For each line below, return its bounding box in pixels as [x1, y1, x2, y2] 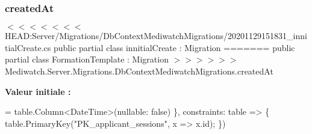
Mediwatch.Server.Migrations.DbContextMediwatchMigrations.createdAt [5, 65, 273, 77]
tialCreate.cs [5, 41, 51, 53]
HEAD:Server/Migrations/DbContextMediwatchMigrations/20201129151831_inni [5, 29, 307, 42]
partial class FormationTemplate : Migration [5, 53, 169, 65]
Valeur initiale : [5, 85, 71, 97]
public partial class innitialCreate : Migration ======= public [53, 41, 295, 53]
